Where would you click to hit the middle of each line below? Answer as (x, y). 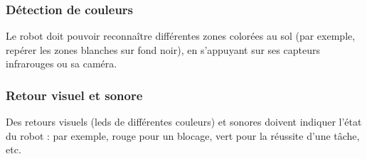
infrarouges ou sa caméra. (62, 64)
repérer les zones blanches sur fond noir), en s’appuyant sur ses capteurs (163, 49)
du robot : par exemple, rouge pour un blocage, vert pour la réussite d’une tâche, (183, 135)
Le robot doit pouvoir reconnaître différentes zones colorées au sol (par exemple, (181, 36)
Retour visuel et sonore (74, 95)
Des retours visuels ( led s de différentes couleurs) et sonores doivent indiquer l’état (184, 122)
